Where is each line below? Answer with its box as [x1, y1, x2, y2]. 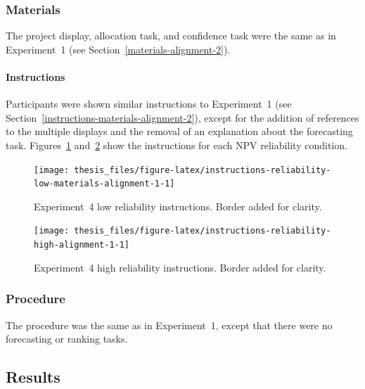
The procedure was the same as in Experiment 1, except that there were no [6, 317, 333, 332]
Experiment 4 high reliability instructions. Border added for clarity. [34, 260, 326, 274]
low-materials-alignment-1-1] [34, 179, 175, 189]
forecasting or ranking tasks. [6, 331, 128, 346]
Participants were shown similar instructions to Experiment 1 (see [6, 96, 292, 111]
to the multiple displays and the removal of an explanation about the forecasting [6, 124, 353, 139]
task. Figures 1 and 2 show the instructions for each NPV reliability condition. [6, 137, 347, 152]
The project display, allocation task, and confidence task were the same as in [6, 28, 336, 43]
